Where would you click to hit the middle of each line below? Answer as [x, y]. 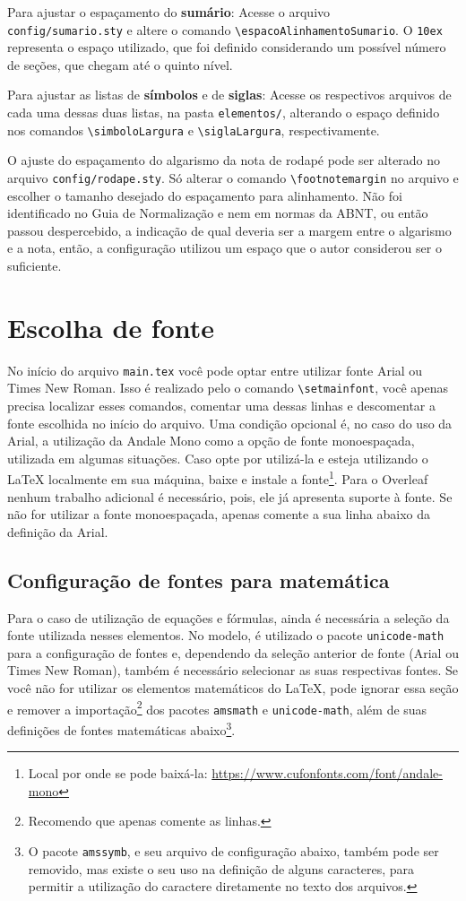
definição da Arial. [58, 531]
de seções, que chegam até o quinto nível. [120, 64]
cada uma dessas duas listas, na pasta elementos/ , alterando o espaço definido [224, 113]
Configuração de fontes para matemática [198, 580]
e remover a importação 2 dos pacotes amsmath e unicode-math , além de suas [217, 707]
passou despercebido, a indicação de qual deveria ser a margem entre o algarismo [229, 230]
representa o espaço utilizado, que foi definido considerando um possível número [227, 47]
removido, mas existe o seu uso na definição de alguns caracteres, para [221, 868]
